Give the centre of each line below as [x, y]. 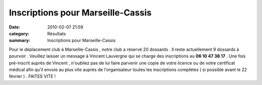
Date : [15, 27]
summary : [20, 41]
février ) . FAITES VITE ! [32, 76]
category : [19, 33]
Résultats [57, 33]
